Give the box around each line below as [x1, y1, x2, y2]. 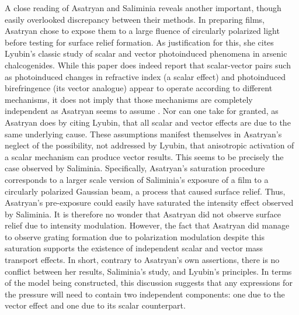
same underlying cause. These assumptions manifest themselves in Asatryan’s [5, 127, 282, 140]
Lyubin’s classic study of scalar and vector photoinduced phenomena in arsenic [5, 47, 287, 60]
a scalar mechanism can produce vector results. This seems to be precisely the [5, 150, 284, 162]
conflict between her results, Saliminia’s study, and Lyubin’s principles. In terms [5, 265, 292, 277]
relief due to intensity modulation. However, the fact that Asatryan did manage [5, 219, 290, 231]
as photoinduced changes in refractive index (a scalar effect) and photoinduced [5, 70, 286, 82]
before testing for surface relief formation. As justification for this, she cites [5, 36, 274, 48]
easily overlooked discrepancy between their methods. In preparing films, [5, 13, 265, 25]
